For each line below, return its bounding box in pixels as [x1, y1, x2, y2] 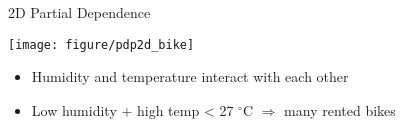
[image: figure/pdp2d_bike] [8, 37, 195, 52]
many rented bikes [284, 99, 396, 120]
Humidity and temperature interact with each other [31, 66, 349, 87]
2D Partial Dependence [8, 2, 151, 22]
